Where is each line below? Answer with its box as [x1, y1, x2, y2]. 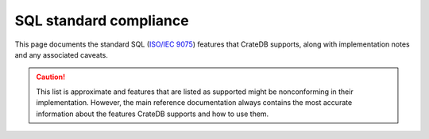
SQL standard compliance [14, 12, 190, 29]
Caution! [36, 72, 66, 82]
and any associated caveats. [14, 50, 109, 59]
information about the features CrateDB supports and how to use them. [36, 109, 269, 118]
